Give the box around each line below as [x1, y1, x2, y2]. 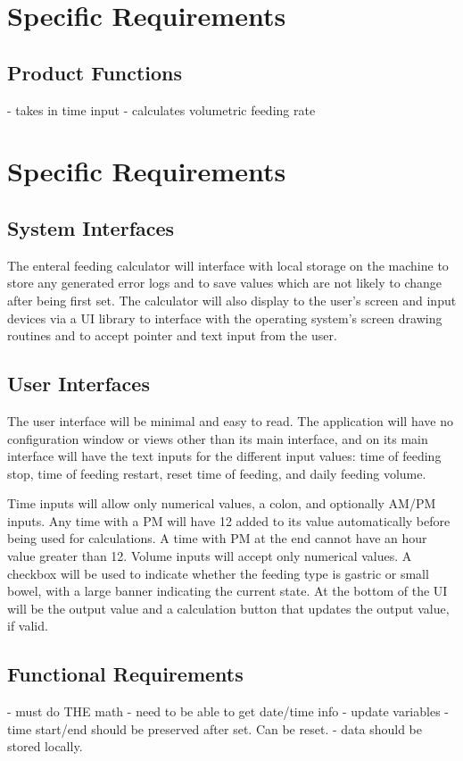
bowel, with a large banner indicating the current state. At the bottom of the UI [7, 581, 448, 600]
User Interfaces [7, 370, 150, 397]
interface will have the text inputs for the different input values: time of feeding [7, 447, 442, 465]
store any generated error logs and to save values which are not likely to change [7, 273, 442, 292]
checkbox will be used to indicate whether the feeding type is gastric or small [7, 564, 429, 582]
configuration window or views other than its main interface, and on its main [7, 429, 428, 447]
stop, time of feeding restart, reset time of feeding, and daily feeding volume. [7, 464, 426, 482]
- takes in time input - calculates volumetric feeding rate [7, 100, 316, 119]
